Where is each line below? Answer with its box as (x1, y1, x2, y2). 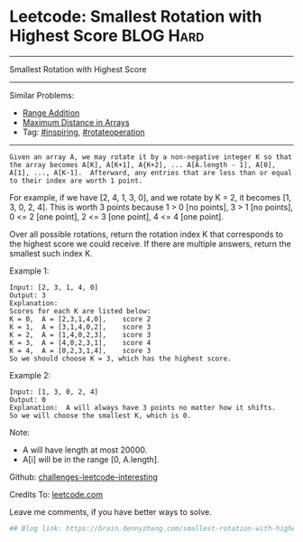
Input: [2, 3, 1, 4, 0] (9, 283, 99, 292)
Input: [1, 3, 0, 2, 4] (9, 387, 99, 397)
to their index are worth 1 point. (9, 176, 143, 185)
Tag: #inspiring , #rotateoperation (22, 126, 146, 137)
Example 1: (9, 265, 50, 276)
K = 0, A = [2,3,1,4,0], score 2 (9, 314, 151, 323)
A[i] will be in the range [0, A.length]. (22, 453, 160, 464)
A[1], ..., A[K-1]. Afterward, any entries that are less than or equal (9, 168, 293, 177)
